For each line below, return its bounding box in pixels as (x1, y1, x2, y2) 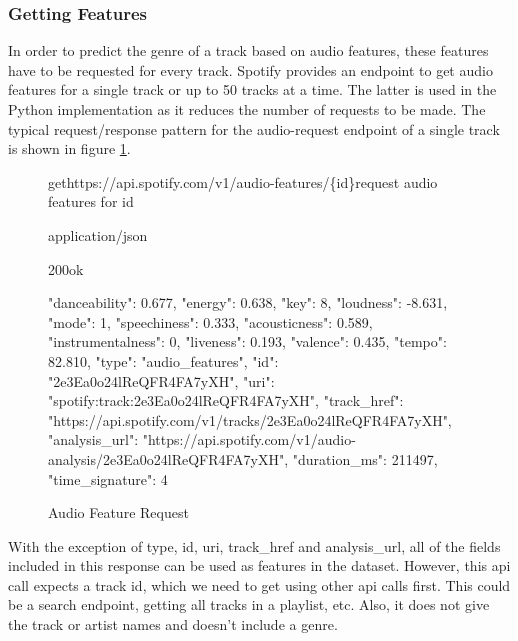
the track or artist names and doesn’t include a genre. (8, 614, 338, 635)
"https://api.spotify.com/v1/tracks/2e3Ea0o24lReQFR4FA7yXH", (48, 409, 452, 430)
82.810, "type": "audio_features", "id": (48, 350, 279, 371)
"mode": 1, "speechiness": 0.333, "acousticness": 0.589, (48, 311, 373, 332)
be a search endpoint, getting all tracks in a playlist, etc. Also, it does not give (8, 594, 490, 615)
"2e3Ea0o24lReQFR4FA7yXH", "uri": (48, 370, 275, 391)
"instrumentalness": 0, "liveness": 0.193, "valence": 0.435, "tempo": (48, 331, 447, 352)
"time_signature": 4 (48, 468, 168, 489)
